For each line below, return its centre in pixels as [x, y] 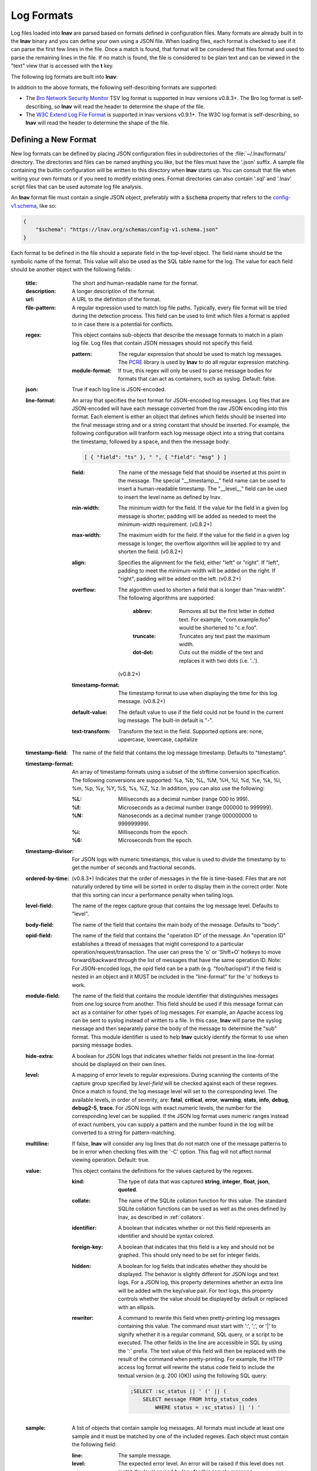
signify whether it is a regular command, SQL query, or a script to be [201, 1334]
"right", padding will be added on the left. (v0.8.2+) [180, 579]
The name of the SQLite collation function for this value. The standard [203, 1200]
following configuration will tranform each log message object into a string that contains [178, 433]
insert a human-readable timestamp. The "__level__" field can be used [203, 489]
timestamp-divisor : [50, 851]
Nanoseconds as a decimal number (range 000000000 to [188, 816]
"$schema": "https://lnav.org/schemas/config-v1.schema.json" [127, 230]
